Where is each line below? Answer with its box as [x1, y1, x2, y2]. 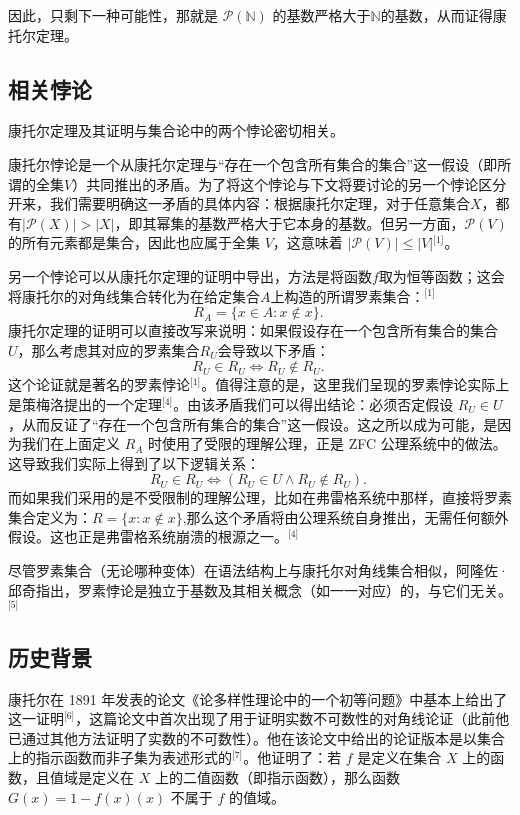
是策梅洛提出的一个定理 [8, 393, 162, 414]
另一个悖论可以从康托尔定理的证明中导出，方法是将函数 [8, 265, 372, 286]
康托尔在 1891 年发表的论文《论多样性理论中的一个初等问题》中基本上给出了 [8, 688, 508, 709]
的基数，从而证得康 [380, 5, 507, 25]
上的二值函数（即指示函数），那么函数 [154, 766, 400, 787]
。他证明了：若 [243, 747, 342, 768]
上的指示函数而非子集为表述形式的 [8, 747, 232, 768]
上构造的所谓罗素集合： [270, 285, 425, 306]
